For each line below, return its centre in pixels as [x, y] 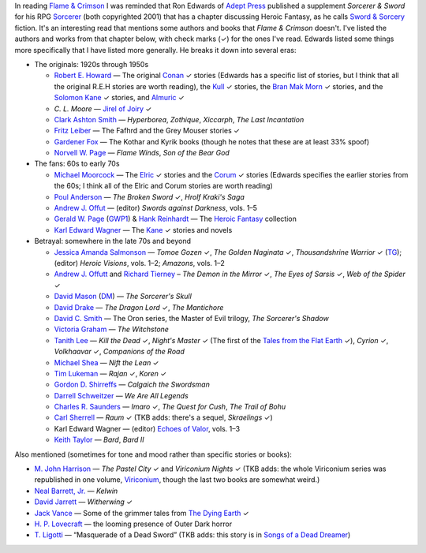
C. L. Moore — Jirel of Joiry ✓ [103, 108]
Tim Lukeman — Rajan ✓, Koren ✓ [110, 373]
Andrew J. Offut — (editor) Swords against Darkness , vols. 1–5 [156, 208]
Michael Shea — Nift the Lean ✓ [106, 362]
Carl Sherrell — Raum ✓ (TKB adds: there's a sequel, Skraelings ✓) [164, 417]
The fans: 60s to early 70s [77, 164]
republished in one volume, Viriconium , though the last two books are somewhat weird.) [177, 480]
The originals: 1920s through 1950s [92, 64]
